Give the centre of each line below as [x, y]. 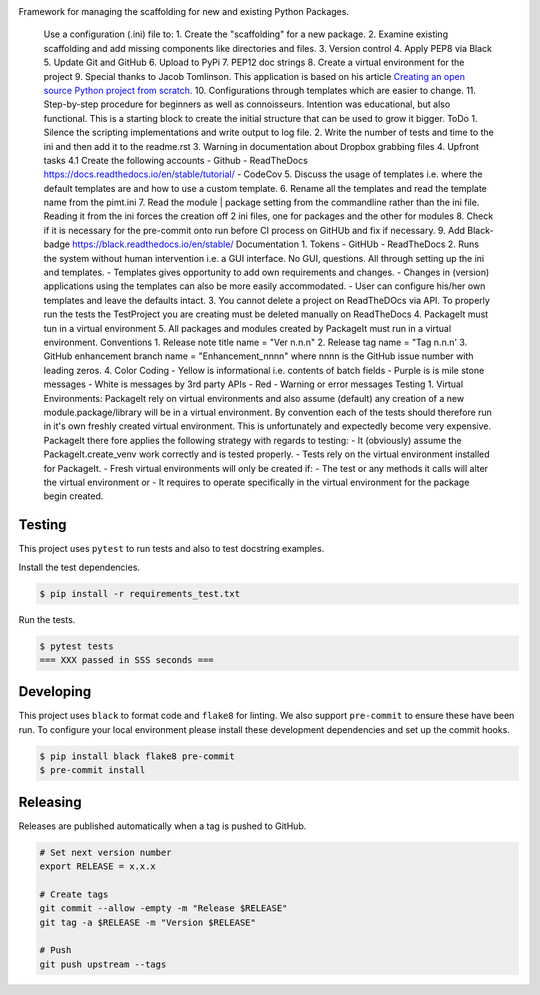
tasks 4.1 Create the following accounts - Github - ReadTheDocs [176, 160]
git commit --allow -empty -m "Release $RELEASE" [163, 908]
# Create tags [74, 894]
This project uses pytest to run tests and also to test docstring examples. [171, 549]
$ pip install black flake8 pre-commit [137, 756]
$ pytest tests [76, 646]
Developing [55, 691]
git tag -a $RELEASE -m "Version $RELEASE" [148, 922]
